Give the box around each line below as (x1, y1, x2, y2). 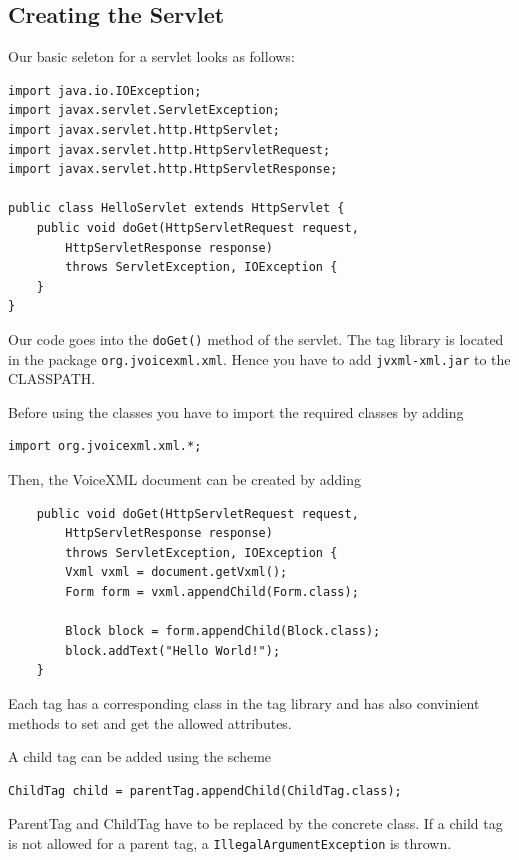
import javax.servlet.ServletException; (8, 103, 281, 118)
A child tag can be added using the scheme (8, 746, 272, 767)
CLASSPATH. (8, 368, 96, 389)
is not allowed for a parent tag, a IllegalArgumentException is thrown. (8, 832, 452, 853)
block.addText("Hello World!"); (65, 643, 281, 658)
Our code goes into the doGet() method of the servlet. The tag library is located (8, 328, 504, 349)
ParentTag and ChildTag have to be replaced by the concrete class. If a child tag (8, 813, 503, 834)
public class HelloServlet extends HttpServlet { (8, 201, 345, 216)
